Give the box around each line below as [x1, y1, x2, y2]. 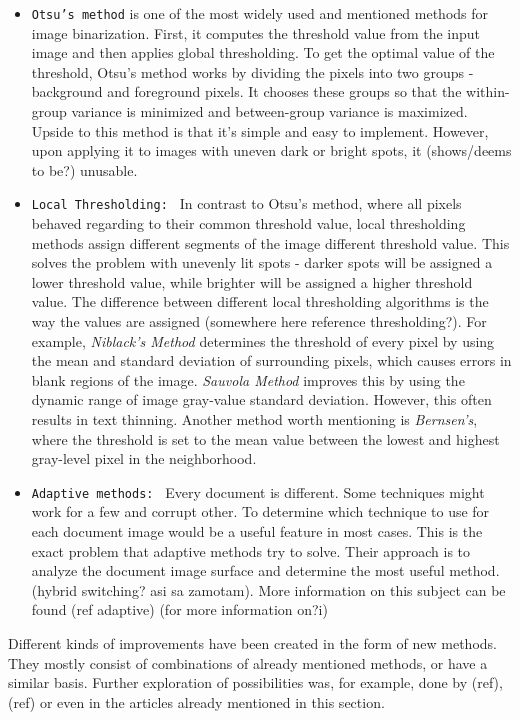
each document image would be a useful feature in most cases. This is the [31, 521, 483, 542]
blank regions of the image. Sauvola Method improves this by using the [31, 369, 465, 390]
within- [466, 81, 510, 102]
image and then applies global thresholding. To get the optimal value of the [31, 42, 495, 63]
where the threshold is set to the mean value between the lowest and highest [31, 428, 500, 449]
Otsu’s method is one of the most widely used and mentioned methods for [31, 3, 489, 23]
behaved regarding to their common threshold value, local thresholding [31, 213, 466, 234]
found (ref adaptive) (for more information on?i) [31, 599, 328, 620]
